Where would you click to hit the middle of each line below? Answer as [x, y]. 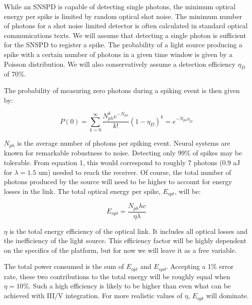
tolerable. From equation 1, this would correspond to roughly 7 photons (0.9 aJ [122, 162]
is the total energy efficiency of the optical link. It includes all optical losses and [128, 231]
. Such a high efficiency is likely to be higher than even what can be [130, 286]
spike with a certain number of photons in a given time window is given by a [118, 54]
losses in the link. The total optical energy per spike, [82, 191]
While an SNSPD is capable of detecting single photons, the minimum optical [120, 6]
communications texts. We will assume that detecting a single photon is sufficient [125, 35]
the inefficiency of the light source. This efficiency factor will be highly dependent [125, 240]
